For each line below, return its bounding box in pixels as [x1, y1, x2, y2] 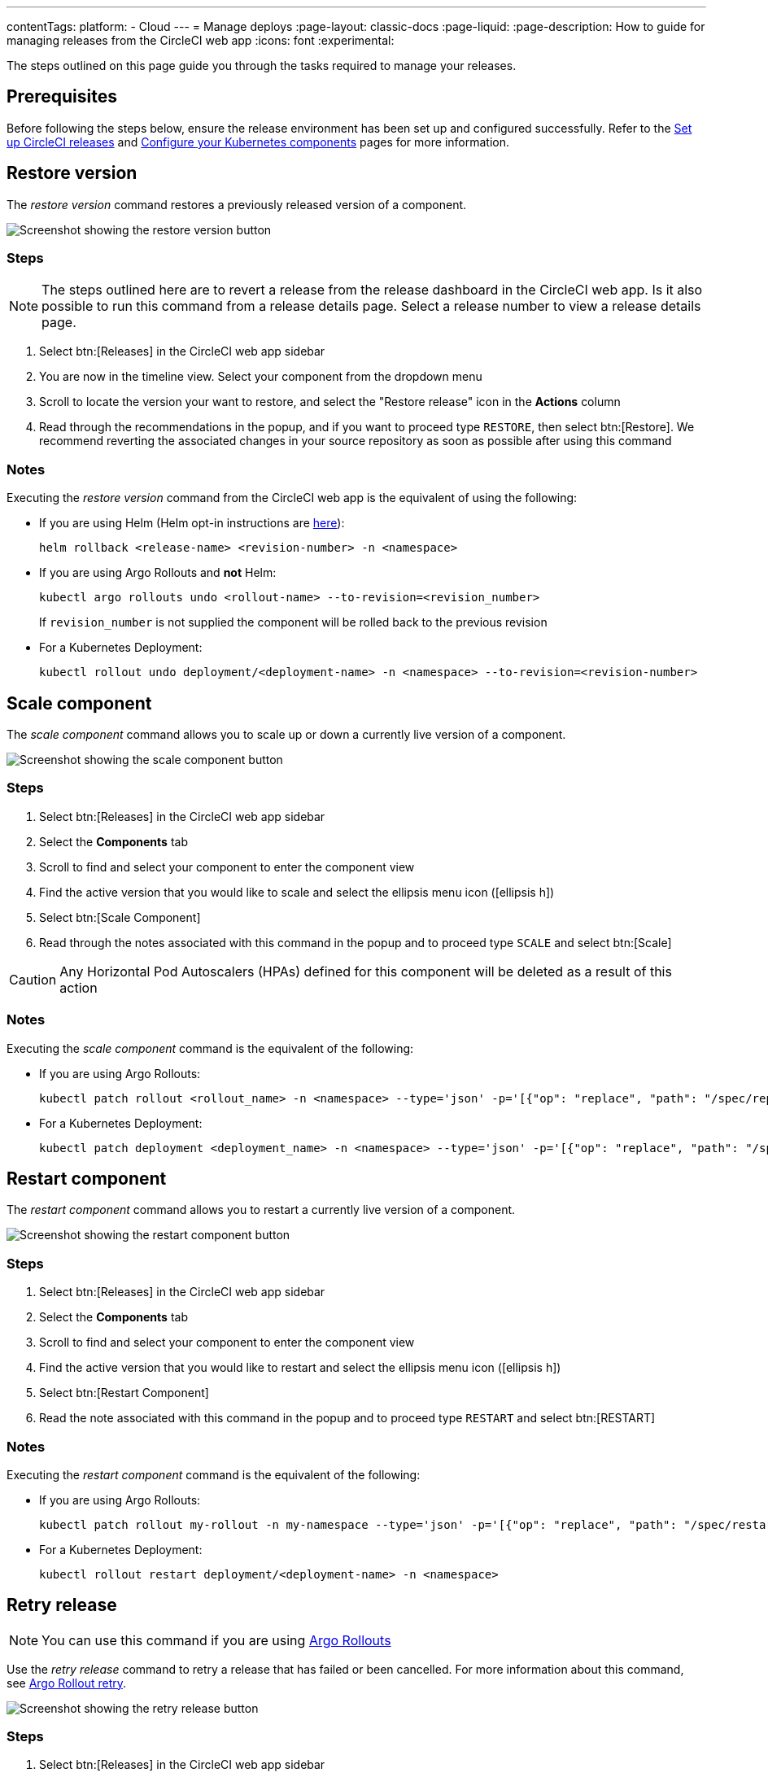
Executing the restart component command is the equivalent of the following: [7, 1467, 421, 1482]
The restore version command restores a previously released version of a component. [7, 197, 467, 212]
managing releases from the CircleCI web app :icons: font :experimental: [7, 33, 395, 47]
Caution [9, 971, 57, 988]
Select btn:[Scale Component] [39, 910, 201, 924]
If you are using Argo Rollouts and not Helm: [39, 565, 277, 580]
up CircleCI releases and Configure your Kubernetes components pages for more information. [7, 134, 509, 149]
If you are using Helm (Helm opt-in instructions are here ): [39, 516, 345, 530]
